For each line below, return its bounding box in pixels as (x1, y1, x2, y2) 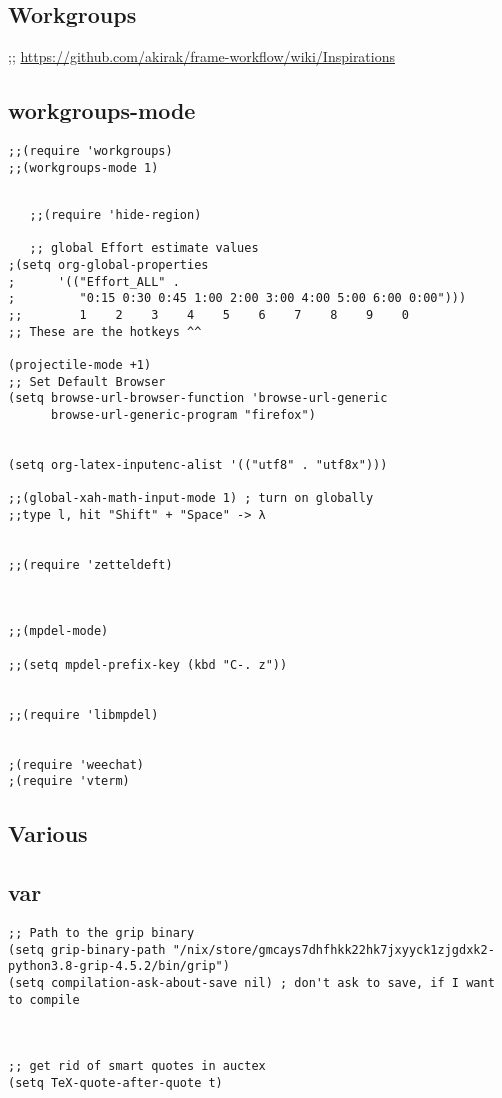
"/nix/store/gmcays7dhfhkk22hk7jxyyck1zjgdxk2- (172, 942, 495, 957)
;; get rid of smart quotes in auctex (8, 1059, 266, 1074)
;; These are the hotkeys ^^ (8, 324, 202, 339)
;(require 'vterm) (8, 774, 130, 789)
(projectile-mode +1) (8, 357, 152, 372)
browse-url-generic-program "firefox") (50, 407, 316, 422)
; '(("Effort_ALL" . (8, 274, 180, 289)
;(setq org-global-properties (8, 257, 209, 272)
